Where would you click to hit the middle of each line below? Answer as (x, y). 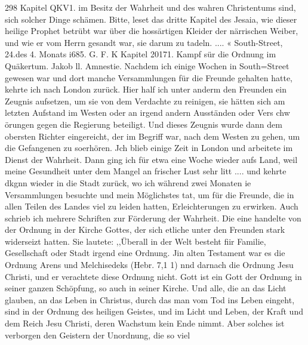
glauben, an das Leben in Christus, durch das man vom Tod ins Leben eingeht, (150, 299)
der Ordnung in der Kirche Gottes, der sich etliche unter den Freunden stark (145, 230)
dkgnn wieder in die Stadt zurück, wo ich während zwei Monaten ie (128, 182)
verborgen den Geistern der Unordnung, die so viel (98, 335)
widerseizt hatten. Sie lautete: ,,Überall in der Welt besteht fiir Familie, (135, 241)
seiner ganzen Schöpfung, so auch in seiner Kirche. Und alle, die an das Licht (146, 288)
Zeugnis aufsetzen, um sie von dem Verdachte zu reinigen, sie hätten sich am (145, 101)
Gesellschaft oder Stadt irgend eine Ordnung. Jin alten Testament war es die (145, 253)
